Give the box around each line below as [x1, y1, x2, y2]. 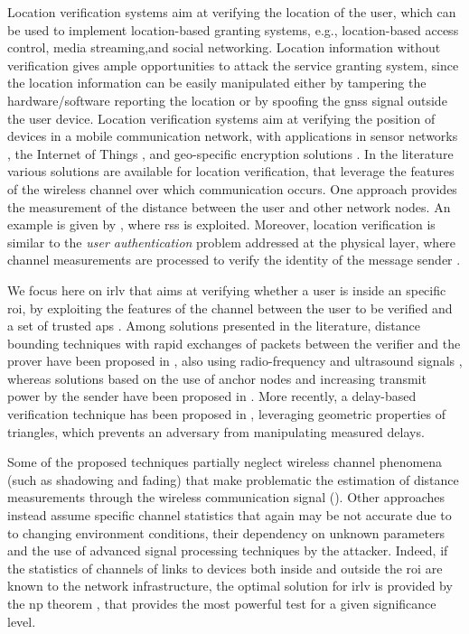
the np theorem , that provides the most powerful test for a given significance [7, 594, 436, 612]
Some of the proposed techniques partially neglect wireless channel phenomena [7, 452, 443, 471]
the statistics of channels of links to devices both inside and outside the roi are [7, 558, 443, 577]
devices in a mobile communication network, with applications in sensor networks [7, 126, 458, 145]
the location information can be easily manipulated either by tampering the [7, 73, 427, 92]
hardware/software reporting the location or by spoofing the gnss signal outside [7, 90, 447, 109]
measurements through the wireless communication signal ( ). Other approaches [7, 488, 446, 507]
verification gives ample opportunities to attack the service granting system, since [7, 55, 459, 74]
